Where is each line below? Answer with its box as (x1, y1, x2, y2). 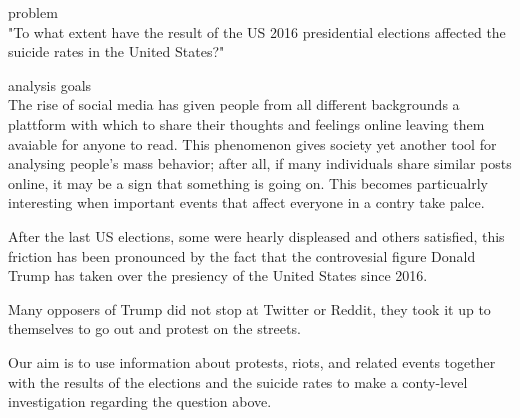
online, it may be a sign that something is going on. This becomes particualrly (8, 172, 488, 193)
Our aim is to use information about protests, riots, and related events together (8, 351, 496, 372)
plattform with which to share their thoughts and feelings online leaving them (8, 113, 485, 134)
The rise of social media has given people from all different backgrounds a (8, 94, 460, 115)
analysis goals (8, 74, 92, 95)
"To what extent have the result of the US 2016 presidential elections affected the (8, 21, 506, 42)
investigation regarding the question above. (8, 391, 272, 412)
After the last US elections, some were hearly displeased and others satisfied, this (8, 225, 505, 246)
